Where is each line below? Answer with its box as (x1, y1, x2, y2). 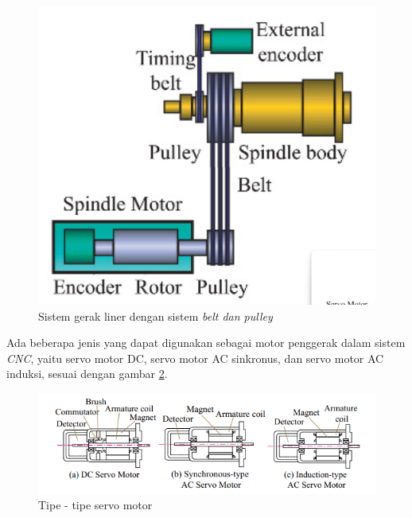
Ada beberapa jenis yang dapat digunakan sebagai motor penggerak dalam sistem (6, 334, 406, 351)
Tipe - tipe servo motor (38, 497, 153, 513)
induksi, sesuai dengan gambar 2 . (6, 365, 168, 382)
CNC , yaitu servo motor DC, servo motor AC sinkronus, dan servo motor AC (6, 349, 384, 366)
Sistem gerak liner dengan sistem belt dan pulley (38, 307, 273, 324)
